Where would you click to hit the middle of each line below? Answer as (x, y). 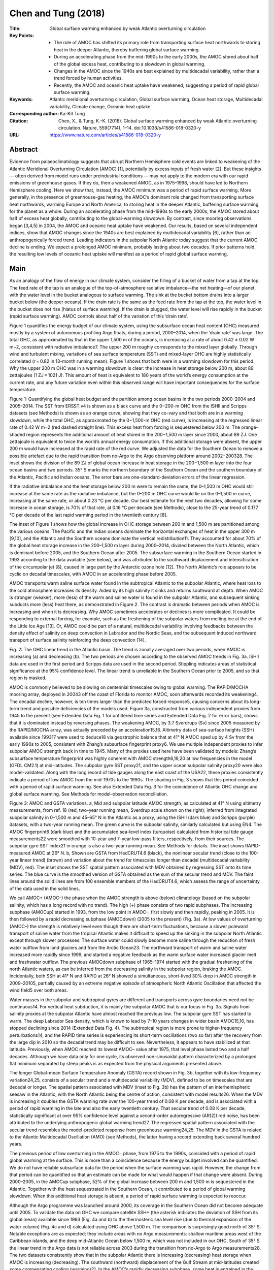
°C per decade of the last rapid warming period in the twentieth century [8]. (89, 515)
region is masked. (28, 678)
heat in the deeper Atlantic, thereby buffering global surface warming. (127, 50)
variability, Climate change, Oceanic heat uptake (100, 106)
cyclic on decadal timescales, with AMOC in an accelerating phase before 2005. (93, 574)
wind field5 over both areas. (39, 990)
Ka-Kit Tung (73, 114)
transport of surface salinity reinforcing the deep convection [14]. (78, 640)
